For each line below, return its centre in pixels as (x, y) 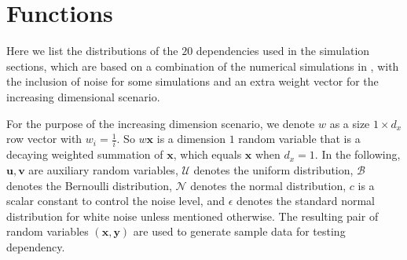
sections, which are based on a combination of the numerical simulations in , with (203, 66)
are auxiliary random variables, (103, 170)
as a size (350, 123)
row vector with (44, 139)
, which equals (207, 154)
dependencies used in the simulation (283, 51)
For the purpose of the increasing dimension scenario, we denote (161, 123)
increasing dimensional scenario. (83, 96)
